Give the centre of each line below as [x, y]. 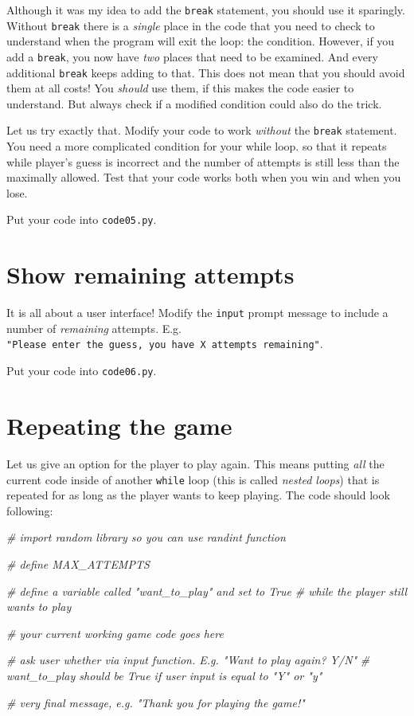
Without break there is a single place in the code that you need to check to [191, 25]
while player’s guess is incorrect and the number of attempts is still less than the [203, 161]
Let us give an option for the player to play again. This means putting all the [195, 463]
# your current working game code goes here [115, 633]
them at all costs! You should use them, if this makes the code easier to [180, 88]
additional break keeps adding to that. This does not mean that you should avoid [206, 72]
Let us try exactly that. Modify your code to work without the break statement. [202, 130]
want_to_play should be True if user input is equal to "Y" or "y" [164, 675]
